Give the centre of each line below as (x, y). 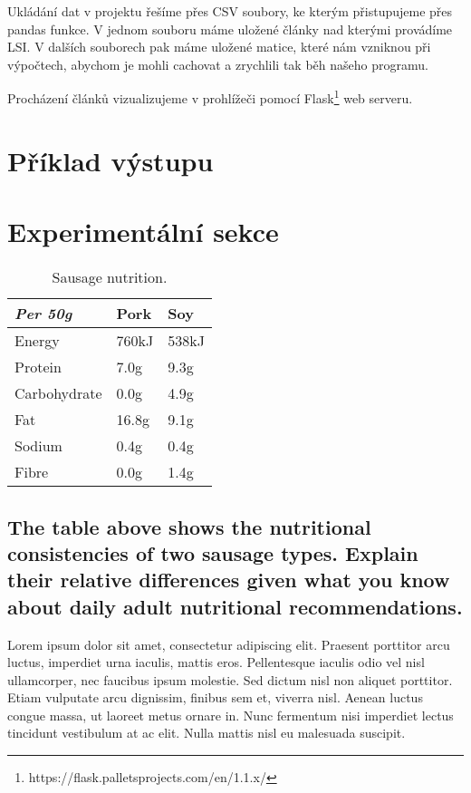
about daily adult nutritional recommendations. (235, 606)
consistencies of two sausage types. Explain (213, 552)
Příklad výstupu (111, 160)
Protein (38, 367)
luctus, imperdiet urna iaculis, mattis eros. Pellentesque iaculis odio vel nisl (216, 662)
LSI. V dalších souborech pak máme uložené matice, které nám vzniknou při (219, 47)
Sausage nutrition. (110, 277)
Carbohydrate (58, 393)
